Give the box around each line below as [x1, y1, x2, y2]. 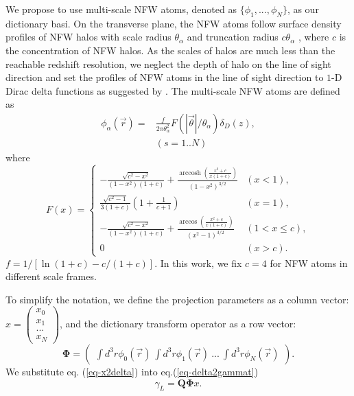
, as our [287, 2, 319, 16]
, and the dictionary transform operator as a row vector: [60, 316, 296, 331]
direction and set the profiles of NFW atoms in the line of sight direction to [5, 70, 324, 84]
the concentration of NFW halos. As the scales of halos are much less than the [5, 43, 335, 57]
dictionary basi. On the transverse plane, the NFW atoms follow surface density [5, 16, 342, 30]
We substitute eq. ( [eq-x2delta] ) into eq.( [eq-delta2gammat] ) [5, 364, 259, 378]
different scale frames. [5, 269, 97, 283]
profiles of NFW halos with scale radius [5, 30, 172, 44]
